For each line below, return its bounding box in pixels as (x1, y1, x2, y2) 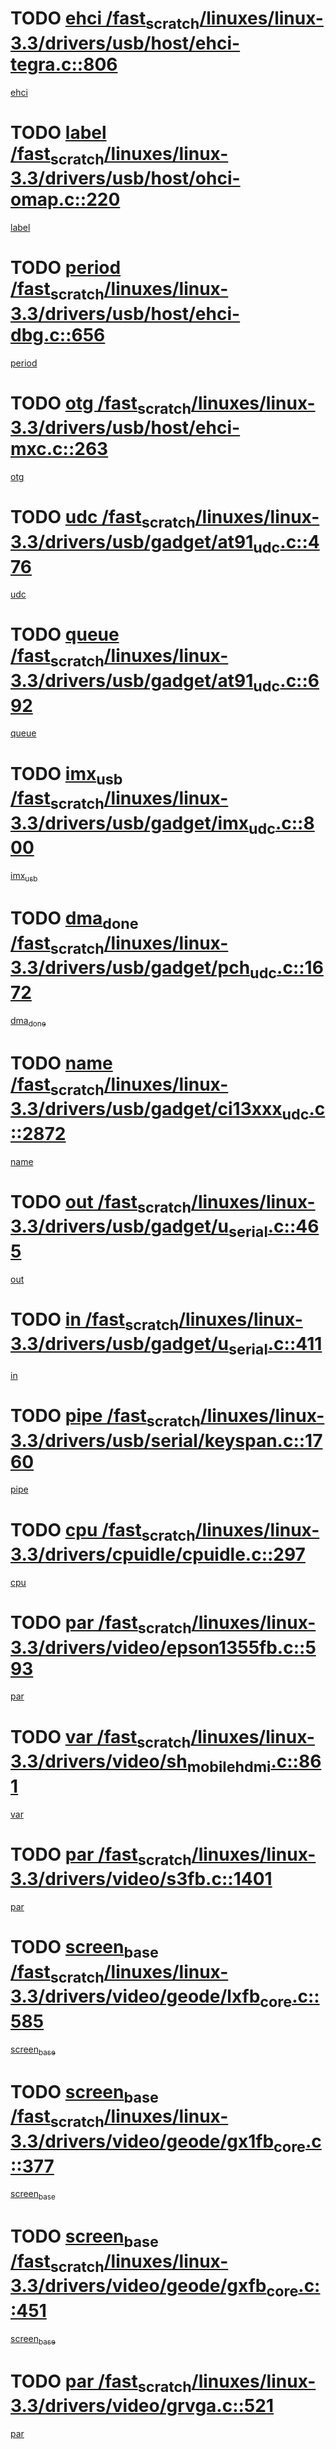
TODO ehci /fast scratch (10, 7, 200, 33)
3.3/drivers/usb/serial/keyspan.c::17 (10, 1429, 323, 1452)
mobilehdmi (186, 1757, 272, 1776)
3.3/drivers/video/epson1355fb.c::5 (10, 1636, 317, 1659)
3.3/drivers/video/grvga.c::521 (10, 2395, 274, 2417)
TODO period (10, 257, 122, 279)
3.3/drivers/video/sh (10, 1750, 188, 1773)
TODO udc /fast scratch (10, 506, 196, 532)
